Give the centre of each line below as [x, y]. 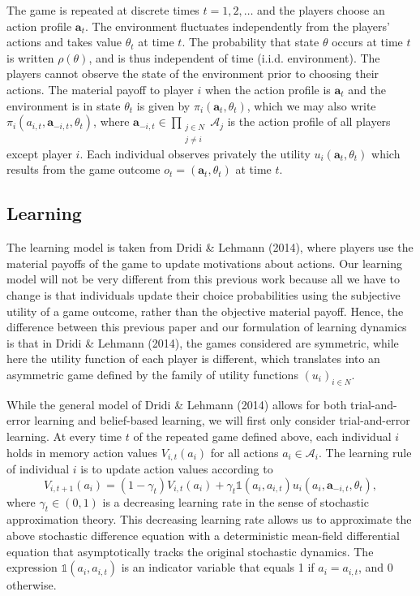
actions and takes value [64, 42]
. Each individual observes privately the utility [195, 153]
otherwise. [32, 585]
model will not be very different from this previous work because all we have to [203, 279]
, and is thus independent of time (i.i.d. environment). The [234, 57]
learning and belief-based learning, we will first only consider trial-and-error [222, 420]
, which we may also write [311, 105]
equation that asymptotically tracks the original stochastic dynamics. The [190, 551]
